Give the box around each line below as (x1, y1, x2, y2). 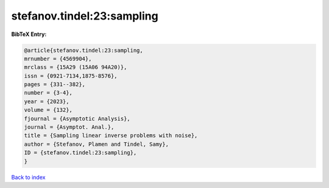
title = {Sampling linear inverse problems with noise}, (24, 132, 198, 139)
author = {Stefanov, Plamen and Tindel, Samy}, (24, 140, 169, 148)
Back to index (11, 173, 46, 181)
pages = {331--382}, (24, 81, 85, 88)
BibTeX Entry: (11, 31, 47, 38)
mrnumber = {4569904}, (24, 55, 92, 62)
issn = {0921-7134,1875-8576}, (24, 72, 118, 79)
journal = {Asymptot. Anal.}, (24, 124, 115, 131)
